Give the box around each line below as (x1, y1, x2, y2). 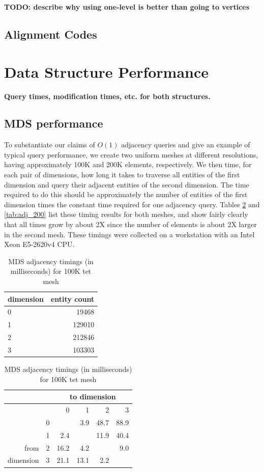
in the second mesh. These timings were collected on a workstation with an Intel (4, 229, 255, 239)
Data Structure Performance (4, 61, 209, 82)
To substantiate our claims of (4, 139, 95, 150)
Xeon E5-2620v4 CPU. (4, 239, 75, 249)
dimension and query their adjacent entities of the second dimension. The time (4, 179, 249, 190)
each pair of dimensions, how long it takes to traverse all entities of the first (4, 169, 240, 180)
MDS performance (4, 115, 103, 131)
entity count (50, 293, 95, 304)
